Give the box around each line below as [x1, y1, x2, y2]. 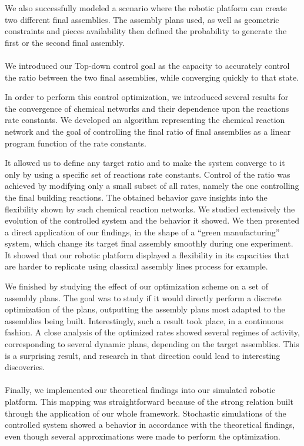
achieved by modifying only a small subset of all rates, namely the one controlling [5, 179, 299, 192]
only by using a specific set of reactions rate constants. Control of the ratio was [5, 168, 290, 180]
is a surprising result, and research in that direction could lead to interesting [5, 349, 280, 361]
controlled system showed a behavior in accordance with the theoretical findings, [5, 418, 295, 431]
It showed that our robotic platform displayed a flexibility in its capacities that [5, 248, 289, 261]
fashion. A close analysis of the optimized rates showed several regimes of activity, [5, 326, 300, 338]
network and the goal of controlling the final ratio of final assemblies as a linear [5, 125, 291, 137]
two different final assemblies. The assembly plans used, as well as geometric [5, 13, 279, 25]
